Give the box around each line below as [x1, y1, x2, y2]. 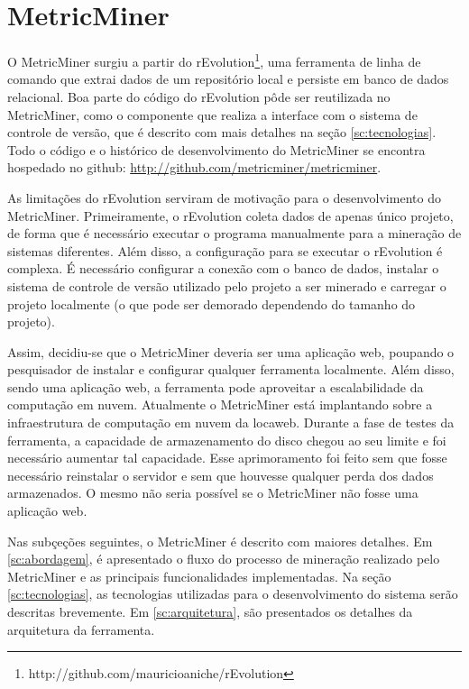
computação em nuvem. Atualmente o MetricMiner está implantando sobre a [7, 395, 433, 414]
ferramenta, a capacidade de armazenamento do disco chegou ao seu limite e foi [7, 430, 446, 449]
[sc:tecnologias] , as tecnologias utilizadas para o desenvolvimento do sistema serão [7, 584, 458, 603]
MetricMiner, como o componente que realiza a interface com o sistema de [7, 105, 418, 124]
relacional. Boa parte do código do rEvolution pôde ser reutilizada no [7, 87, 391, 106]
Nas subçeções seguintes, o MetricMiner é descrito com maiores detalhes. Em [7, 531, 433, 550]
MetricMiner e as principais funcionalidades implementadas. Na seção [7, 566, 391, 585]
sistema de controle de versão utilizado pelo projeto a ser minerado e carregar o [7, 276, 446, 295]
